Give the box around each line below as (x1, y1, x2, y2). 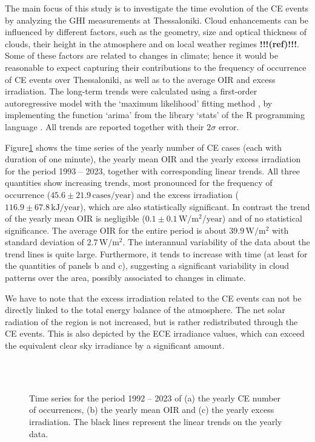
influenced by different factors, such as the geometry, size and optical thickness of (5, 25, 307, 38)
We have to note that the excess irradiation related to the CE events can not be (5, 291, 302, 304)
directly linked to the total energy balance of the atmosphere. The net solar (5, 303, 285, 316)
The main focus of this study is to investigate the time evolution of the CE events (5, 2, 309, 14)
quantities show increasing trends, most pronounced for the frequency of (5, 176, 273, 189)
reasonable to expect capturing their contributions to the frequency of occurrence (5, 61, 307, 73)
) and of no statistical (222, 212, 302, 225)
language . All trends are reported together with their (5, 120, 204, 133)
